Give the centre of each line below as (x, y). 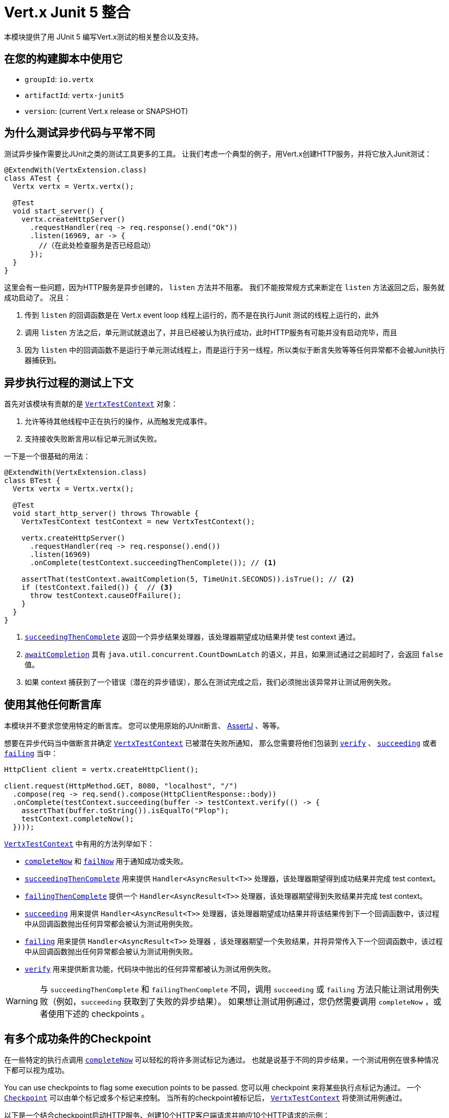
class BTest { (32, 481)
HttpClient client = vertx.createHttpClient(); (102, 770)
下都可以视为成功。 (36, 1070)
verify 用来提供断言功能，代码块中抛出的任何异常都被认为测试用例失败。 (150, 969)
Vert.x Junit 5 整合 (67, 12)
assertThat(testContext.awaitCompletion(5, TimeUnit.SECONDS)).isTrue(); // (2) (188, 579)
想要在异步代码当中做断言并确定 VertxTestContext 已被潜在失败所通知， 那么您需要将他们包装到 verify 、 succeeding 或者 (221, 743)
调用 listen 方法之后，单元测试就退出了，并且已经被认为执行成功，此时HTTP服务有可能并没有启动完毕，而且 (211, 333)
